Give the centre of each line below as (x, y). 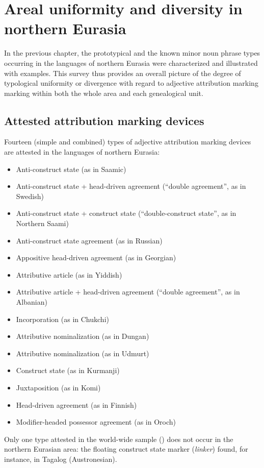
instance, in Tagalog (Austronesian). (61, 459)
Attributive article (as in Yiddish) (69, 274)
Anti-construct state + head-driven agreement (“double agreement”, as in (131, 186)
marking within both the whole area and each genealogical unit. (104, 93)
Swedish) (30, 196)
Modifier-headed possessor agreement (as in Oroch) (96, 422)
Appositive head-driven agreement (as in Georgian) (96, 257)
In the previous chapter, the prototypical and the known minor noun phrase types (132, 53)
